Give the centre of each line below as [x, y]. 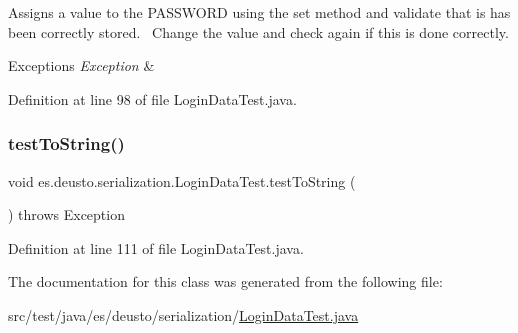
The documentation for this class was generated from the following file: [225, 281]
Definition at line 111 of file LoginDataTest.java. [156, 247]
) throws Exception [66, 214]
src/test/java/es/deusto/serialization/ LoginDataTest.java [183, 314]
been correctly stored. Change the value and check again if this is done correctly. [258, 31]
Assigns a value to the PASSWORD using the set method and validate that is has [259, 12]
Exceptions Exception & [81, 65]
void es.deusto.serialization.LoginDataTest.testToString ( [182, 180]
